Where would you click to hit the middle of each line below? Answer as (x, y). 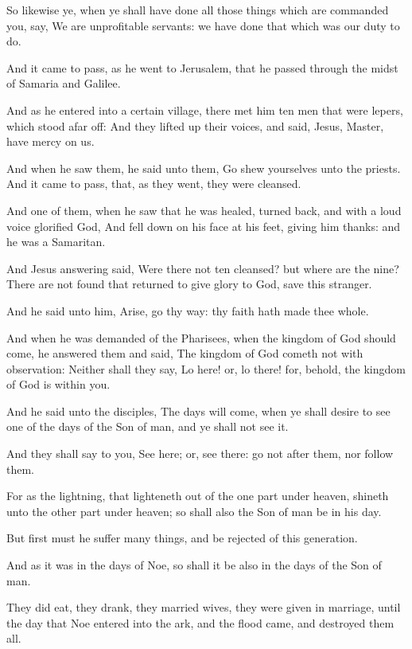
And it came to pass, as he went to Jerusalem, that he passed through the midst (202, 67)
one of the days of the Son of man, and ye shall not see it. (148, 426)
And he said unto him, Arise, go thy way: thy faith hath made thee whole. (188, 310)
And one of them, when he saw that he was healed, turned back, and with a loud (204, 210)
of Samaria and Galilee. (64, 83)
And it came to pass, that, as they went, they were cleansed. (154, 184)
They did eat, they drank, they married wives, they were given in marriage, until (204, 607)
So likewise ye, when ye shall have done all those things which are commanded (198, 10)
